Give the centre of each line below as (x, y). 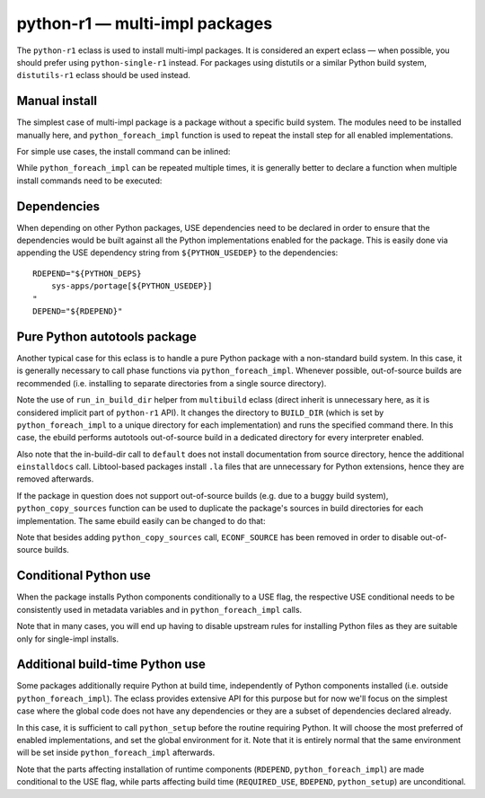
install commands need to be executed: (89, 181)
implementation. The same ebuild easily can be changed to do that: (141, 520)
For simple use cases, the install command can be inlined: (123, 152)
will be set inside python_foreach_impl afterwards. (116, 753)
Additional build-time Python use (111, 665)
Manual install (57, 101)
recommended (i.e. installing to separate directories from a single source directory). (172, 383)
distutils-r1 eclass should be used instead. (103, 75)
